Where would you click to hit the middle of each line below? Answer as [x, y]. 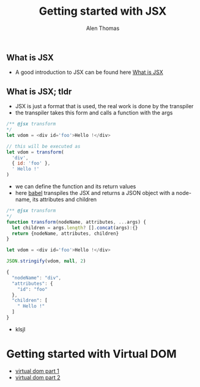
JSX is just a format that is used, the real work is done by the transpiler [104, 106]
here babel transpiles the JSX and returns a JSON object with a [95, 193]
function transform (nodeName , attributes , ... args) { [76, 222]
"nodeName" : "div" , [37, 278]
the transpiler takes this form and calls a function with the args [94, 113]
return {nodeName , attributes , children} [65, 234]
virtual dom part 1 [37, 370]
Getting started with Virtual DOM [91, 354]
